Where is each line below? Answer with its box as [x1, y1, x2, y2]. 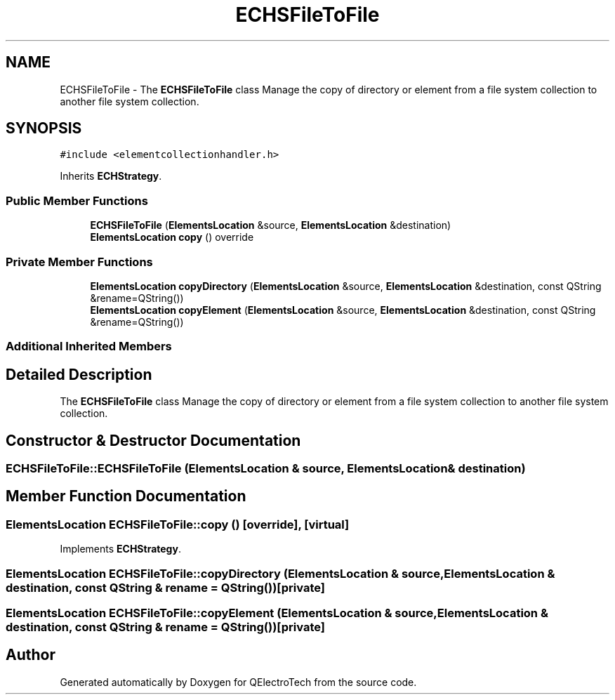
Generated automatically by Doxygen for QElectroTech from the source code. [60, 675, 417, 688]
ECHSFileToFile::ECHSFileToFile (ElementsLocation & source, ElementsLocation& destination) [6, 461, 526, 475]
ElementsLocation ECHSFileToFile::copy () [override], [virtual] [6, 517, 350, 531]
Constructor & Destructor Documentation [6, 431, 301, 449]
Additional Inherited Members [6, 339, 172, 354]
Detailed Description [6, 365, 152, 383]
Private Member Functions [6, 254, 153, 269]
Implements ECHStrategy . [60, 543, 181, 555]
